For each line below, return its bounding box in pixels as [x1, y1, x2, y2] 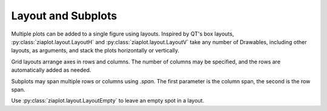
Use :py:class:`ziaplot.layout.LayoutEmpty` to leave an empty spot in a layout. [11, 97, 205, 104]
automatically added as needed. [11, 66, 91, 74]
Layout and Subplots [11, 9, 117, 22]
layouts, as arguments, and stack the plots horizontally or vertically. [11, 47, 180, 54]
